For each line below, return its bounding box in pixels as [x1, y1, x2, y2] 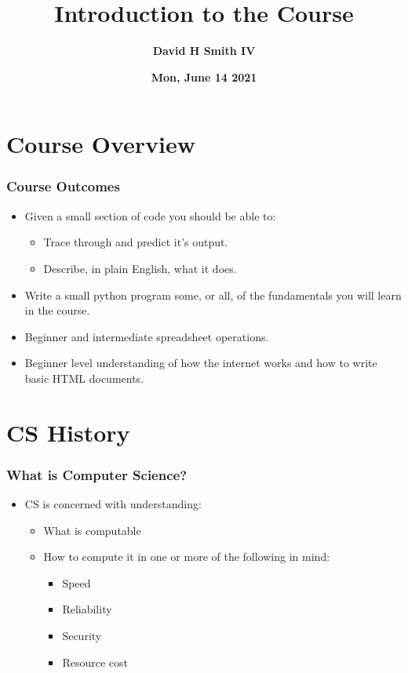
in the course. [24, 302, 90, 318]
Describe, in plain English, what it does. [43, 260, 237, 276]
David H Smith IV [152, 42, 256, 59]
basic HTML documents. [24, 369, 144, 386]
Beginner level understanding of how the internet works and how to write [24, 355, 377, 371]
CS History [6, 416, 130, 448]
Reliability [62, 601, 112, 617]
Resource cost [62, 653, 128, 670]
